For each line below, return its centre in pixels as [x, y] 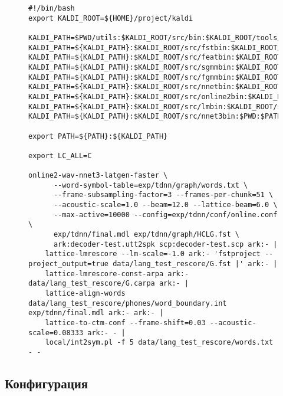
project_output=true [69, 264]
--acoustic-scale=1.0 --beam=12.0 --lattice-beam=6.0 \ [165, 205]
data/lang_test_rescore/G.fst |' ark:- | [195, 264]
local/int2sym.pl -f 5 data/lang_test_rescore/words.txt [159, 343]
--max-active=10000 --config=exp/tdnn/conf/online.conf [165, 215]
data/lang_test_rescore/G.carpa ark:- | [109, 284]
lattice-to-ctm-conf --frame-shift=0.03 [125, 323]
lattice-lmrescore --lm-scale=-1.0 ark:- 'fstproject [153, 254]
